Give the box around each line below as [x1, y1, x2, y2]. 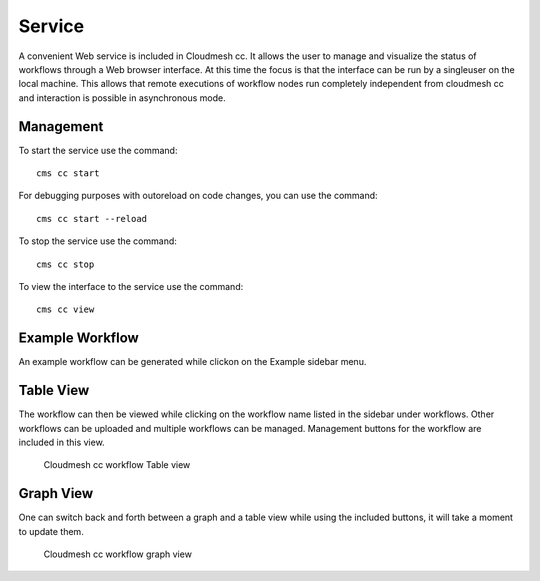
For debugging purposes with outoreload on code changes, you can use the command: [18, 190, 379, 202]
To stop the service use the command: [18, 235, 177, 247]
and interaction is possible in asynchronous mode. [18, 91, 226, 104]
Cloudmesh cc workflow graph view [43, 548, 192, 560]
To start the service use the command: [18, 144, 178, 156]
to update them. [18, 525, 84, 537]
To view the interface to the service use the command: [18, 280, 244, 292]
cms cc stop [36, 258, 95, 270]
